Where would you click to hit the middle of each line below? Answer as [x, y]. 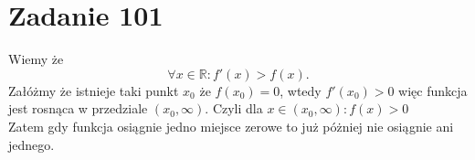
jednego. [32, 144]
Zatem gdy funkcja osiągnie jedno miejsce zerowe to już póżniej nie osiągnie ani [231, 126]
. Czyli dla [234, 108]
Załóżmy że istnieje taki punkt [94, 90]
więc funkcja [433, 90]
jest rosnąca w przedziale [78, 108]
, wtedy [301, 90]
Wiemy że [36, 59]
